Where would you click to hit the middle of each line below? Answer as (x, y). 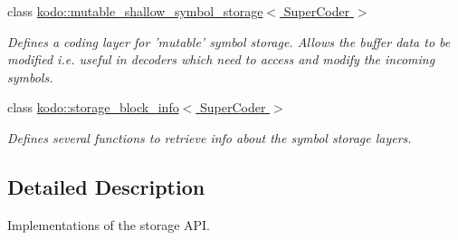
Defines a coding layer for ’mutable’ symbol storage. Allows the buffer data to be (229, 41)
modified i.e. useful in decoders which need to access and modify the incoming (221, 59)
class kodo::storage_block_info (93, 107)
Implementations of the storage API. (109, 224)
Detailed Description (106, 186)
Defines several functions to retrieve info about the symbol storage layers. (210, 137)
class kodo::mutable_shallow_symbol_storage (135, 11)
